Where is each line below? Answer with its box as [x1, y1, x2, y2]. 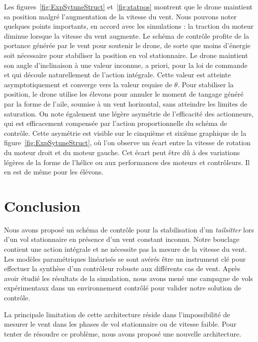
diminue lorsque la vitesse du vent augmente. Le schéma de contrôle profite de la [4, 30, 250, 41]
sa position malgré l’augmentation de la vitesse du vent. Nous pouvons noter [4, 11, 237, 21]
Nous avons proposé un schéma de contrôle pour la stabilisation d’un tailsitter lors [4, 224, 254, 234]
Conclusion [4, 195, 81, 216]
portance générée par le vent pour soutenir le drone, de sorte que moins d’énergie [4, 40, 251, 51]
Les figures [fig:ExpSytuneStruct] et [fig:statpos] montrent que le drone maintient [4, 1, 253, 11]
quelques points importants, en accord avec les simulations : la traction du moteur [4, 21, 254, 31]
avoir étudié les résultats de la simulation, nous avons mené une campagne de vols [4, 273, 253, 283]
